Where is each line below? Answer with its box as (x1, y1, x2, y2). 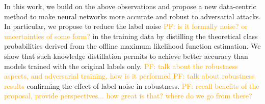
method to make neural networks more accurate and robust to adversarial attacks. (4, 11, 261, 21)
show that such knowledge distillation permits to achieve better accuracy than (4, 50, 248, 61)
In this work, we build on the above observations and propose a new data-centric (4, 1, 256, 11)
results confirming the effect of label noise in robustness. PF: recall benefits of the (4, 80, 259, 91)
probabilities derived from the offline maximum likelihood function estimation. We (4, 41, 261, 51)
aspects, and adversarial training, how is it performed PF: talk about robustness (4, 71, 255, 81)
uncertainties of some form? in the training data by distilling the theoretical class (4, 30, 258, 41)
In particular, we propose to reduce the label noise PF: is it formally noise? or (4, 21, 248, 31)
